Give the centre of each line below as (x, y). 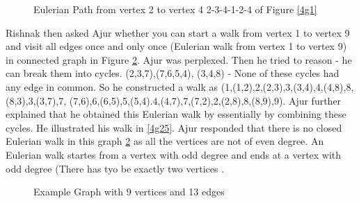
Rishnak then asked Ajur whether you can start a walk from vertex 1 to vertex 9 (178, 32)
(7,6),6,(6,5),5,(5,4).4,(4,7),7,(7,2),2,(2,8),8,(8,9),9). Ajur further (205, 100)
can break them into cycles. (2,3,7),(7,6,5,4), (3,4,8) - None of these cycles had (173, 73)
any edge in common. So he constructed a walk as (112, 86)
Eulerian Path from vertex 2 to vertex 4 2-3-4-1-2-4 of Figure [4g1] (175, 9)
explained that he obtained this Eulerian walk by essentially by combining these (176, 114)
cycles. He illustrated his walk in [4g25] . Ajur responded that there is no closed (174, 127)
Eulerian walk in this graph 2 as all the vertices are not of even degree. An (165, 141)
